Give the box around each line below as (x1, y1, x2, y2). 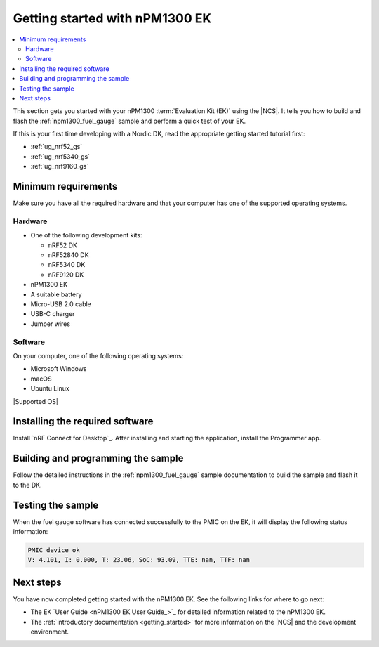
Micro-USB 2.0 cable (30, 300, 91, 308)
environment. (30, 627, 69, 636)
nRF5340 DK (48, 261, 86, 269)
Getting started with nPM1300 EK (13, 11, 212, 26)
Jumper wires (30, 320, 70, 328)
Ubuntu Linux (30, 384, 69, 393)
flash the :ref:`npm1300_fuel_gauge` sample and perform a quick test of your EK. (13, 117, 246, 125)
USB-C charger (30, 310, 75, 318)
